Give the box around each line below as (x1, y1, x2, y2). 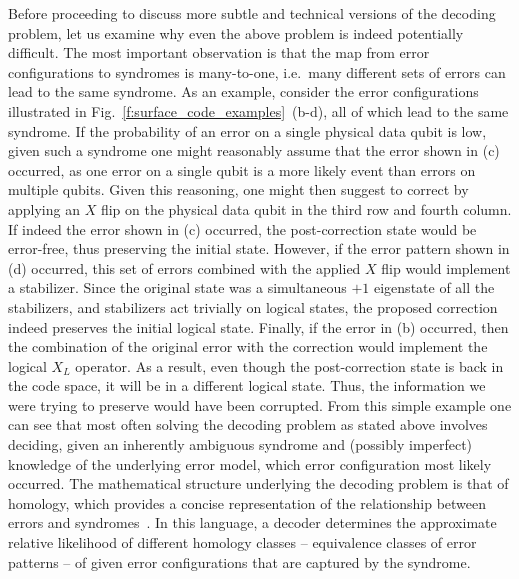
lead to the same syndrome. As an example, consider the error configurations (8, 81, 479, 102)
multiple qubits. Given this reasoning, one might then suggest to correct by (8, 179, 469, 200)
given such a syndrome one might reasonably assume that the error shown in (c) (8, 140, 500, 161)
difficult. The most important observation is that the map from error (8, 42, 430, 63)
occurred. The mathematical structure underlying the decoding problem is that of (8, 473, 509, 494)
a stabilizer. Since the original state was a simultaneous (8, 277, 347, 298)
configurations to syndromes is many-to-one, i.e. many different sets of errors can (8, 61, 506, 82)
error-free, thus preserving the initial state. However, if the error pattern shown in (8, 238, 510, 259)
